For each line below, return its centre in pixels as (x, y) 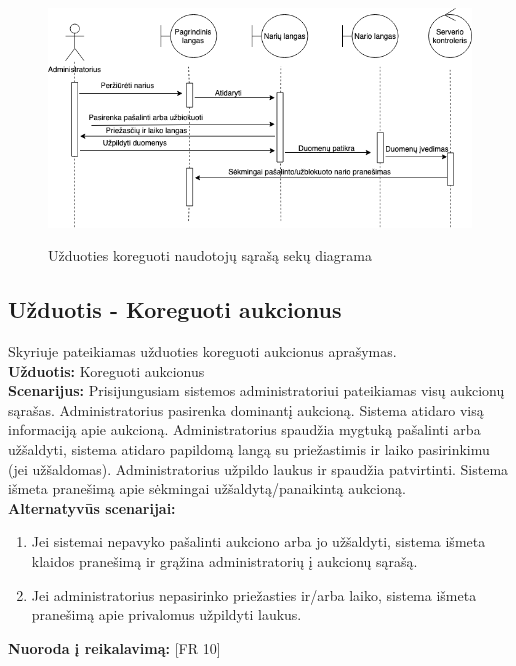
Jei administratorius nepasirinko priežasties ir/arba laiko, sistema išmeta (254, 594)
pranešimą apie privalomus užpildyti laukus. (166, 614)
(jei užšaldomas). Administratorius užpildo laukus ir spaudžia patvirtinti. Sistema (258, 468)
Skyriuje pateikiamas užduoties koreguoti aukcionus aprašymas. (202, 351)
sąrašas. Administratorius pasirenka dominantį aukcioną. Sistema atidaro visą (246, 409)
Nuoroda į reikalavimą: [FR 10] (114, 647)
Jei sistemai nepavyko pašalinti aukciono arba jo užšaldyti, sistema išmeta (258, 541)
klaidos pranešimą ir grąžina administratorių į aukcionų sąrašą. (224, 561)
